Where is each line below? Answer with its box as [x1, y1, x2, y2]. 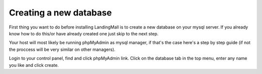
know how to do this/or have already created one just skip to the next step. [9, 30, 159, 36]
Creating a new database [9, 7, 112, 18]
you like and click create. [9, 62, 59, 68]
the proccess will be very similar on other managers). [9, 46, 116, 52]
